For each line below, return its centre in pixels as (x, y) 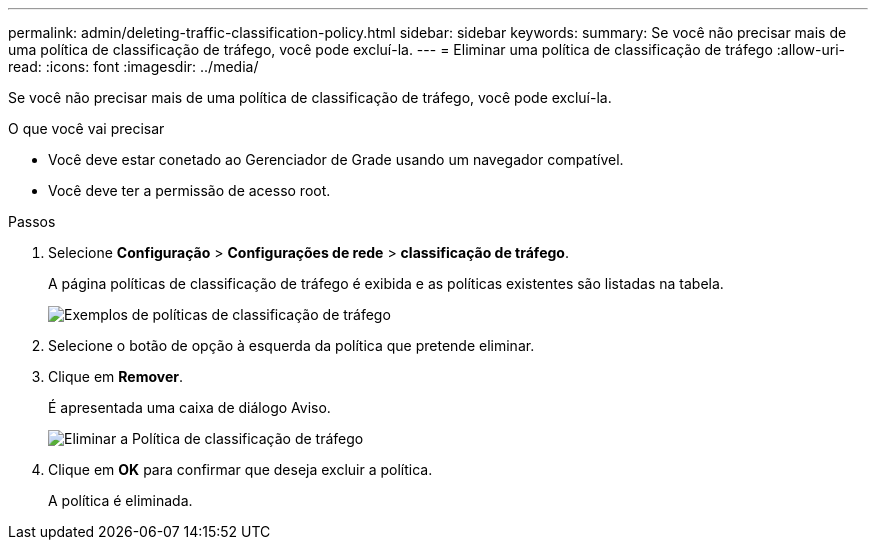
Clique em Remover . (116, 376)
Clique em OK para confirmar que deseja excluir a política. (240, 469)
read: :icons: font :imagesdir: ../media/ (133, 66)
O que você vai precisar (86, 128)
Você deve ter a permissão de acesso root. (189, 190)
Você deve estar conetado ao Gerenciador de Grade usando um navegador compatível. (336, 159)
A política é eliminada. (120, 500)
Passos (32, 221)
